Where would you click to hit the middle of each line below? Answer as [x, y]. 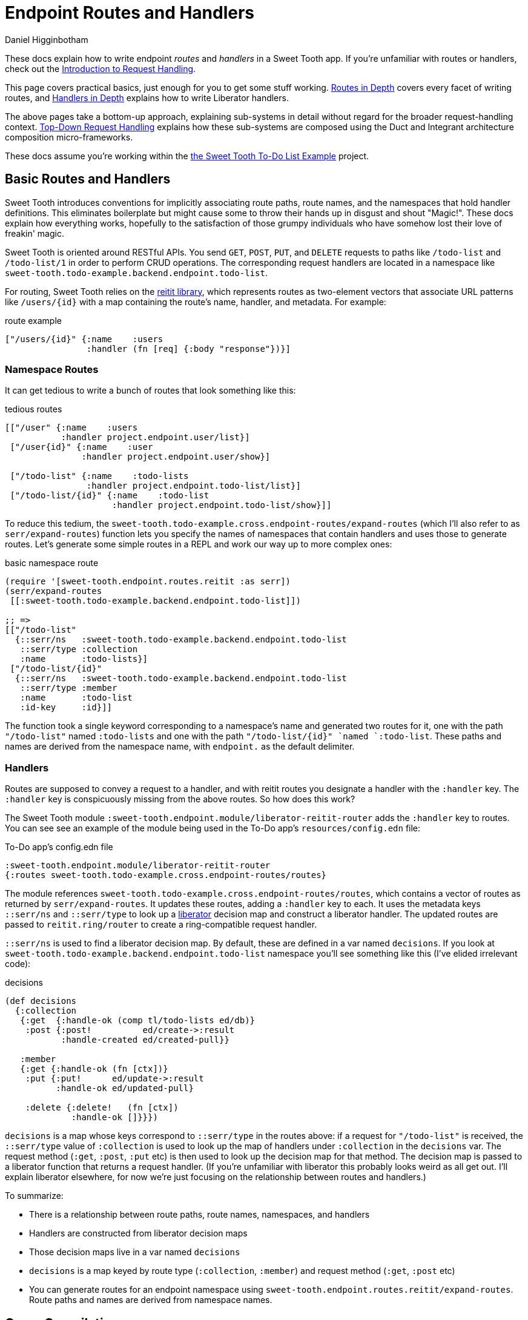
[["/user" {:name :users [71, 428]
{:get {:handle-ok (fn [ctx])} [94, 1069]
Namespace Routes [52, 369]
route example [33, 320]
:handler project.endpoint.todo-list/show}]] [222, 505]
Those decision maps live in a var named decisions [135, 1252]
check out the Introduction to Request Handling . [101, 68]
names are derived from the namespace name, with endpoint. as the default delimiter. [180, 747]
